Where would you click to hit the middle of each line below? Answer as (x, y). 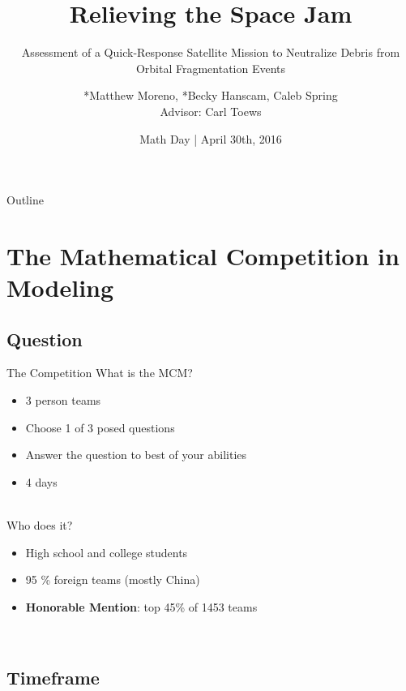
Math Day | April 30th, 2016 (211, 138)
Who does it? (40, 525)
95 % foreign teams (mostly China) (113, 579)
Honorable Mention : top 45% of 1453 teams (141, 606)
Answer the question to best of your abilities (136, 455)
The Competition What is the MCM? (100, 373)
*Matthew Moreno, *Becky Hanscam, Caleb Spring (211, 95)
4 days (41, 481)
